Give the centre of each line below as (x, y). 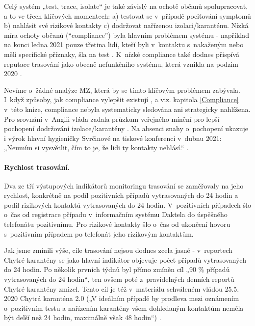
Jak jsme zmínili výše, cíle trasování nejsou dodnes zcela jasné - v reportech (118, 250)
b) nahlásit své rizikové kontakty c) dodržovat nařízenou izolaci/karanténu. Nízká (126, 25)
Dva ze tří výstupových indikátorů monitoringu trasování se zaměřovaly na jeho (124, 185)
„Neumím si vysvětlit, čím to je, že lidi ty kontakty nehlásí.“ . (96, 148)
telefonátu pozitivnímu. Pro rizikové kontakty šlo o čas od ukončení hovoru (117, 224)
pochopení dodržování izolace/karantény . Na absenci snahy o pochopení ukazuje (126, 128)
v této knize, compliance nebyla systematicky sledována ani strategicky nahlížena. (127, 109)
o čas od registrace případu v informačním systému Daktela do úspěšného (116, 214)
